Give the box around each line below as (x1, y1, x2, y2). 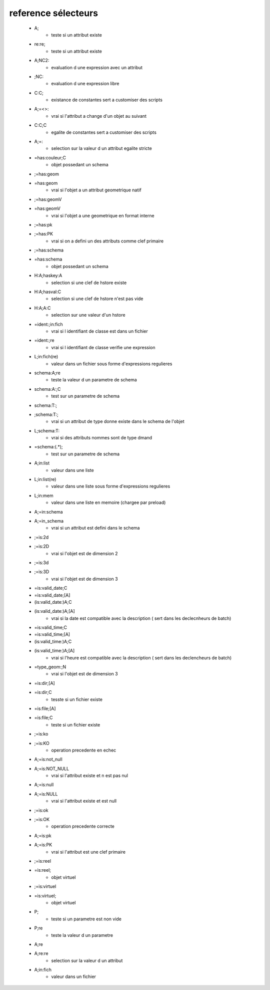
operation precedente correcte (51, 823, 115, 829)
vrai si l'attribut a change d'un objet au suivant (51, 113, 147, 119)
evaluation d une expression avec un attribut (51, 64, 142, 70)
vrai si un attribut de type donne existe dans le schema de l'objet (51, 418, 184, 424)
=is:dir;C (34, 689, 52, 695)
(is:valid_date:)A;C (34, 599, 72, 605)
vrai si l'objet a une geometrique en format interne (51, 212, 154, 218)
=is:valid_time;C (34, 624, 67, 631)
